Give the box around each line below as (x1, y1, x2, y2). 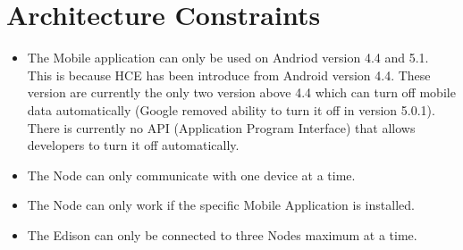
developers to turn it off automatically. (27, 136, 240, 154)
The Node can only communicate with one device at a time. (27, 165, 356, 184)
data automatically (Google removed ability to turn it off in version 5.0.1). (27, 100, 435, 119)
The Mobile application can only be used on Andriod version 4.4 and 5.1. (27, 48, 429, 67)
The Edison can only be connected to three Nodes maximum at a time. (27, 225, 417, 244)
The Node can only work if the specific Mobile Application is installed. (27, 196, 415, 214)
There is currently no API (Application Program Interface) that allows (27, 118, 416, 137)
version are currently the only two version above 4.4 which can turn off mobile (27, 83, 456, 102)
